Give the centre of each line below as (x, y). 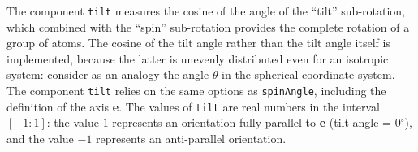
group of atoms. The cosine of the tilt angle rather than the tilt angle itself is (198, 43)
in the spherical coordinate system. (308, 74)
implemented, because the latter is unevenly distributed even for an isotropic (198, 58)
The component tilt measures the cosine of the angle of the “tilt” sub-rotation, (206, 11)
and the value (40, 138)
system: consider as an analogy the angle (108, 74)
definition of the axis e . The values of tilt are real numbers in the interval (193, 106)
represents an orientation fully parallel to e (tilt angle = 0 (256, 122)
